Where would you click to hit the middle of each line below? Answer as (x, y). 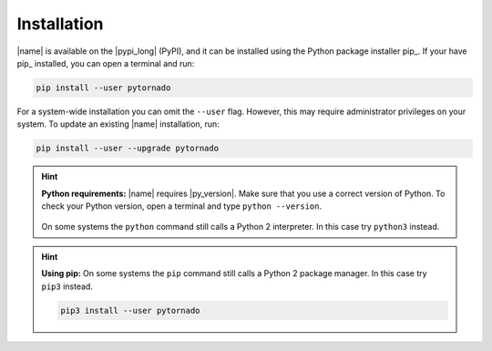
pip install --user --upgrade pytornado (127, 149)
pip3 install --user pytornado (130, 310)
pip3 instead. (67, 286)
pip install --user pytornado (103, 88)
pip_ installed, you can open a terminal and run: (106, 63)
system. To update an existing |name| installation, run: (118, 124)
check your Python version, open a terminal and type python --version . (182, 206)
